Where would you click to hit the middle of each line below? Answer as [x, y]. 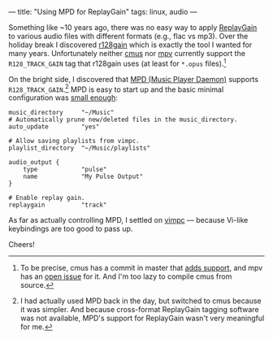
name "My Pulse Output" [83, 177]
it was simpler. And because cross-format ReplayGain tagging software [139, 310]
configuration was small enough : [63, 98]
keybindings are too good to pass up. [71, 229]
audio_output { [34, 163]
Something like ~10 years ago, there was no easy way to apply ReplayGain [133, 27]
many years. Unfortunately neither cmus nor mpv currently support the [127, 53]
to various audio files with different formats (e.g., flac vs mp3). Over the [128, 36]
